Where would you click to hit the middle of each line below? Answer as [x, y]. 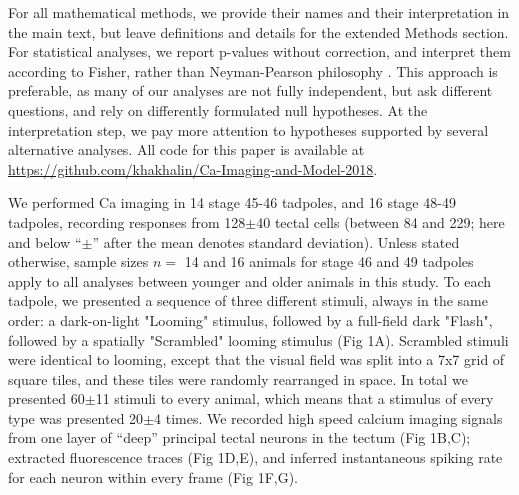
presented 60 [46, 398]
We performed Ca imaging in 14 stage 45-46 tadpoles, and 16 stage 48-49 [232, 202]
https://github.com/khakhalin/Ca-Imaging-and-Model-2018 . [193, 168]
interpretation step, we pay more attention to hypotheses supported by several [248, 129]
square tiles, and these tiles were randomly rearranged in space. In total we [238, 378]
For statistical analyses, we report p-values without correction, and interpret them [259, 51]
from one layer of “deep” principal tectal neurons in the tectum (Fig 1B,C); [239, 437]
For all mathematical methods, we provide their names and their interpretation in [259, 12]
